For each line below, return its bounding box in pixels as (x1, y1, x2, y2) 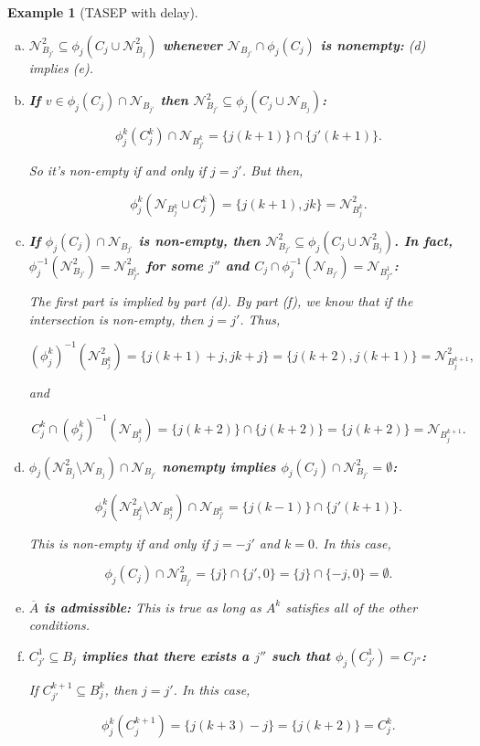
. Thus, (240, 309, 281, 328)
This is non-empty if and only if (28, 533, 209, 552)
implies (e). (28, 58, 93, 77)
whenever (163, 35, 222, 54)
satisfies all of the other (285, 597, 418, 616)
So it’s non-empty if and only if (28, 160, 207, 179)
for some (145, 255, 204, 274)
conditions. (28, 615, 90, 634)
